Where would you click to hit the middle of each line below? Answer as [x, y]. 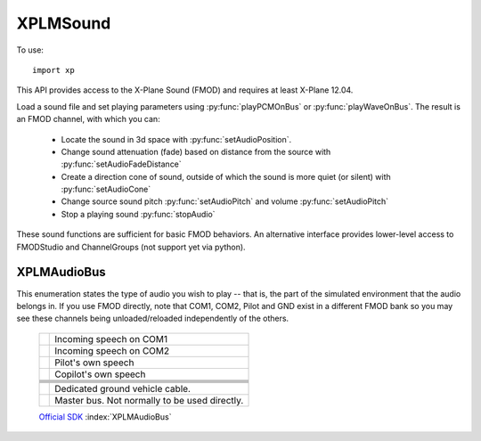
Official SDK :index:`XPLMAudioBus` [105, 416]
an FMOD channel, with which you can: [88, 119]
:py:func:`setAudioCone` [106, 189]
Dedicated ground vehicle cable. [123, 388]
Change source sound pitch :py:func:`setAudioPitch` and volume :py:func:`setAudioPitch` [225, 201]
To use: [30, 50]
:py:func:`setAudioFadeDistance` [121, 164]
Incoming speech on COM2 [112, 350]
